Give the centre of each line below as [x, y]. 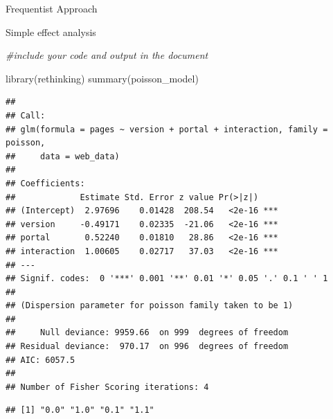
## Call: [26, 115]
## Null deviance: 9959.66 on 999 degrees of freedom [147, 333]
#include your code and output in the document [107, 55]
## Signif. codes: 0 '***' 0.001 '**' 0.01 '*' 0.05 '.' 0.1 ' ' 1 [167, 279]
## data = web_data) [63, 156]
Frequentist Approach [52, 8]
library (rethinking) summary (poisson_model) [102, 78]
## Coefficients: [45, 183]
